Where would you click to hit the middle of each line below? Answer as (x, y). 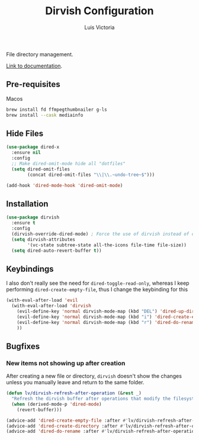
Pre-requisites (33, 84)
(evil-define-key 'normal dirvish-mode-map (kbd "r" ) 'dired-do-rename (107, 322)
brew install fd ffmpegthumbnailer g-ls (57, 110)
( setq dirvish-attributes (44, 239)
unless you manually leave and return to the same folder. (75, 383)
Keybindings (30, 269)
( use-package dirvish (33, 217)
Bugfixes (23, 346)
